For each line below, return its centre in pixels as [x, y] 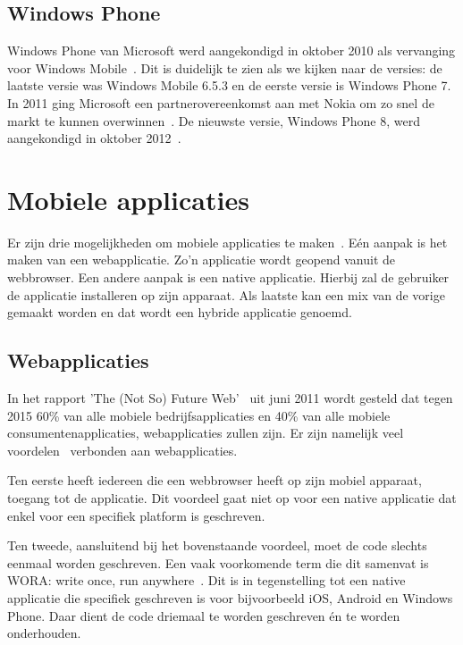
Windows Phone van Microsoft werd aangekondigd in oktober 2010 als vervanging [231, 50]
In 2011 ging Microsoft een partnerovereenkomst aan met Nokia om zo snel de [221, 102]
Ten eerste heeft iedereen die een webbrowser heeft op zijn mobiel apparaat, [215, 480]
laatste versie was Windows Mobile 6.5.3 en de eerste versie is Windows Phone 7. [229, 85]
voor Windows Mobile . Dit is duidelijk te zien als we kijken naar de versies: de [225, 67]
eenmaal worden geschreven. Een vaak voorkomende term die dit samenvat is [218, 562]
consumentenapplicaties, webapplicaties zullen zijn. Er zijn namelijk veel [206, 433]
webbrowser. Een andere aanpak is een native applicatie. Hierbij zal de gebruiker [228, 277]
